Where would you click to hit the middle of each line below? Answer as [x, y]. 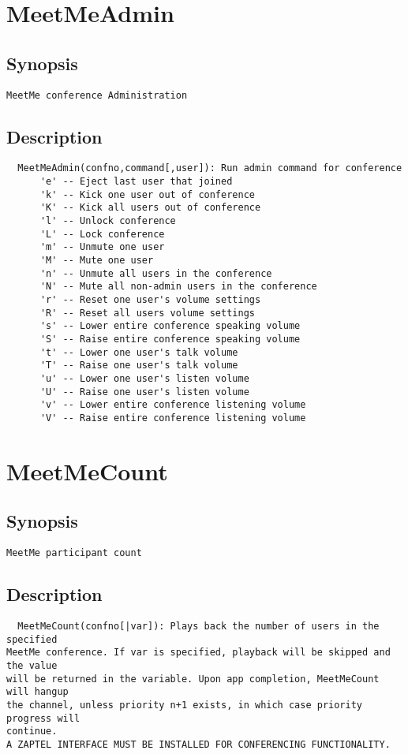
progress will [43, 718]
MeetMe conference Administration [97, 95]
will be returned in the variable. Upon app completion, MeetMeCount [193, 679]
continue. [32, 732]
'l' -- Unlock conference [108, 221]
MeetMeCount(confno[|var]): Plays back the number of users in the [198, 626]
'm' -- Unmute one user [102, 247]
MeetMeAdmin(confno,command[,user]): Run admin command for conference [210, 168]
